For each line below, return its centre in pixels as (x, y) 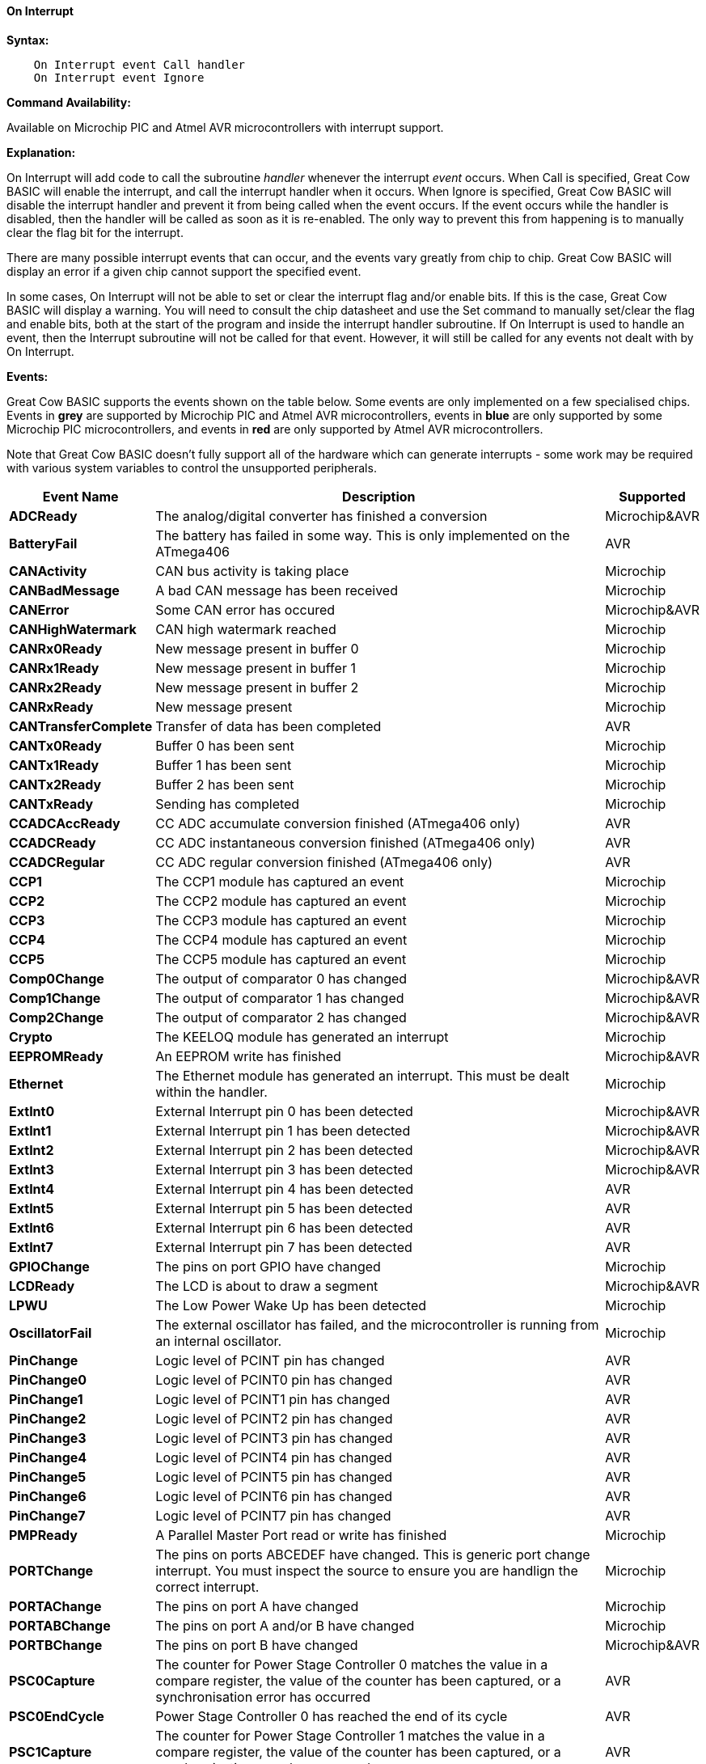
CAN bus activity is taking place (252, 571)
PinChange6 (48, 1496)
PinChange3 (48, 1438)
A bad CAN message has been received (277, 590)
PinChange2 (48, 1418)
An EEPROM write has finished (248, 1056)
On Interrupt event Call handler (140, 64)
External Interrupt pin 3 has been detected (284, 1169)
